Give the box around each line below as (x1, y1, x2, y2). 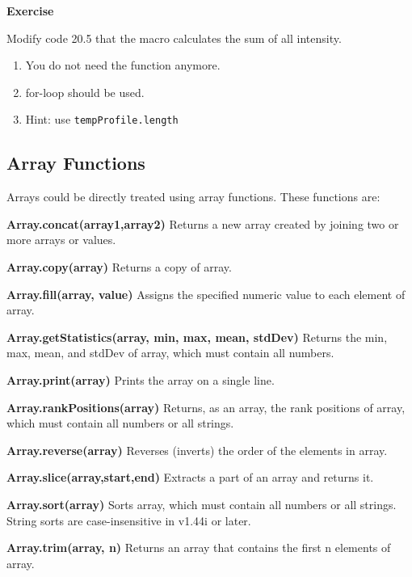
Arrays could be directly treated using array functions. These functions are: (6, 188, 380, 205)
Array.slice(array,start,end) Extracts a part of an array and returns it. (6, 469, 374, 486)
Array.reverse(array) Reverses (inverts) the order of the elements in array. (6, 441, 388, 458)
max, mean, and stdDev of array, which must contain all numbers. (6, 344, 334, 361)
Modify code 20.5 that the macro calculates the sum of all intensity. (6, 29, 342, 46)
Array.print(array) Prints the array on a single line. (6, 371, 275, 388)
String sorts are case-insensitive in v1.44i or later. (6, 512, 251, 529)
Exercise (6, 2, 54, 19)
